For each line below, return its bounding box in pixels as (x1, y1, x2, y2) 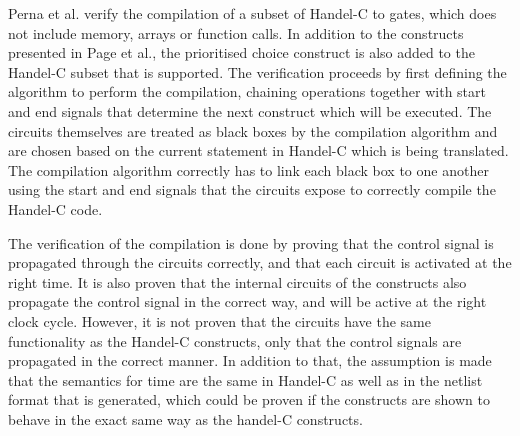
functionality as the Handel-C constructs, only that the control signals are (8, 330, 462, 351)
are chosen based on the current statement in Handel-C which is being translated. (8, 140, 509, 161)
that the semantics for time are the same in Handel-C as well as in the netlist (8, 369, 483, 390)
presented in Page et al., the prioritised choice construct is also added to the (8, 42, 475, 63)
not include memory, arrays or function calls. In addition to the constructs (8, 22, 464, 43)
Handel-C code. (8, 198, 103, 219)
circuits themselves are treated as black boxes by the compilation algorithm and (8, 120, 498, 141)
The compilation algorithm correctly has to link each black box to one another (8, 159, 489, 180)
